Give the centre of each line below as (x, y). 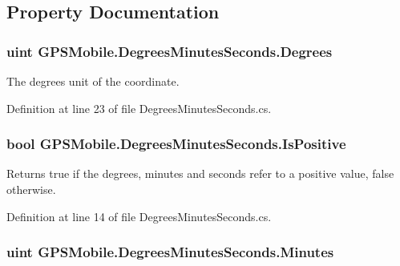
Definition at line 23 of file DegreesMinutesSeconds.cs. (139, 108)
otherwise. (31, 189)
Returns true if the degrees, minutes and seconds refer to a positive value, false (200, 173)
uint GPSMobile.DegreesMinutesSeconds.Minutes (170, 252)
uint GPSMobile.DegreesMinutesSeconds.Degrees (170, 51)
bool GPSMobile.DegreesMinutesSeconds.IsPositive (176, 144)
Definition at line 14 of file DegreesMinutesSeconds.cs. (139, 216)
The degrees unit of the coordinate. (93, 81)
